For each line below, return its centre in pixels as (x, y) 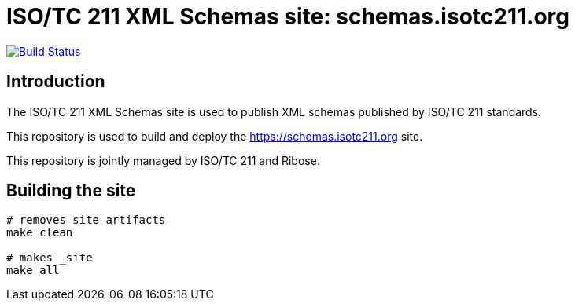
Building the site (71, 191)
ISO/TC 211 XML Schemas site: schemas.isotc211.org (288, 16)
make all (33, 270)
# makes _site (50, 258)
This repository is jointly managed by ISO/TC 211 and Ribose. (163, 160)
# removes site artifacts (86, 220)
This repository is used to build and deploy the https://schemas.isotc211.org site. (215, 136)
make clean (40, 233)
